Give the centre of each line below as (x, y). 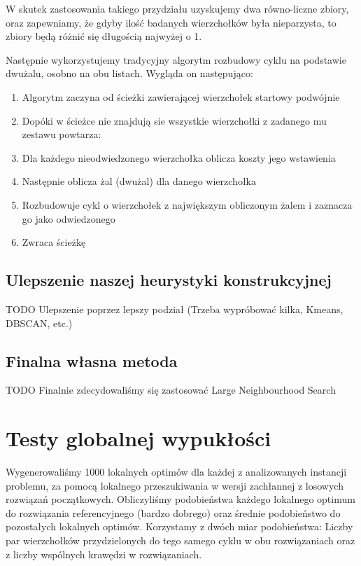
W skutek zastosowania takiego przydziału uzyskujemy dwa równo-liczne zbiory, (177, 8)
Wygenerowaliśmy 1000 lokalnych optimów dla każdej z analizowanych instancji (176, 472)
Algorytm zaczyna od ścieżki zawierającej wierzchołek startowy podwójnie (181, 96)
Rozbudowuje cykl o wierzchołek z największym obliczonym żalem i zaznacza (187, 204)
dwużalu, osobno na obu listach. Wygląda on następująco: (129, 73)
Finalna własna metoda (92, 360)
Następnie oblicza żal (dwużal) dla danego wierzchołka (139, 181)
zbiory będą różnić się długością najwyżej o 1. (104, 36)
